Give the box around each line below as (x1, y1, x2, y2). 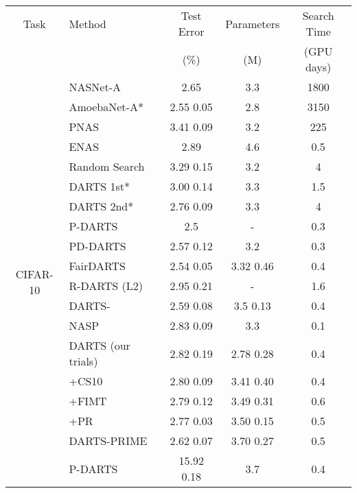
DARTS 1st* (69, 178, 130, 194)
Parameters (225, 15, 280, 32)
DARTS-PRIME (69, 433, 148, 448)
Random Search (69, 158, 145, 174)
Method (69, 15, 106, 32)
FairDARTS (69, 258, 126, 274)
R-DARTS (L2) (69, 278, 143, 293)
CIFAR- (15, 265, 54, 282)
